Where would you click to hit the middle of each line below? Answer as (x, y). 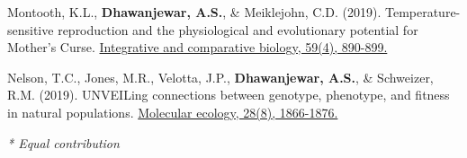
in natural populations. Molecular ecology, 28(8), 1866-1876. (173, 112)
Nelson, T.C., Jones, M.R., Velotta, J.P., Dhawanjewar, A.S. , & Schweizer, (220, 77)
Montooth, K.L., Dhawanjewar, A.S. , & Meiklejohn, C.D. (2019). (194, 12)
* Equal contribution (63, 142)
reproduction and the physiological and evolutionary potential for (238, 29)
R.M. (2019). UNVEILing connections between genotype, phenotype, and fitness (229, 95)
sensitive (31, 29)
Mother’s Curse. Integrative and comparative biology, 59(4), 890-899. (198, 47)
